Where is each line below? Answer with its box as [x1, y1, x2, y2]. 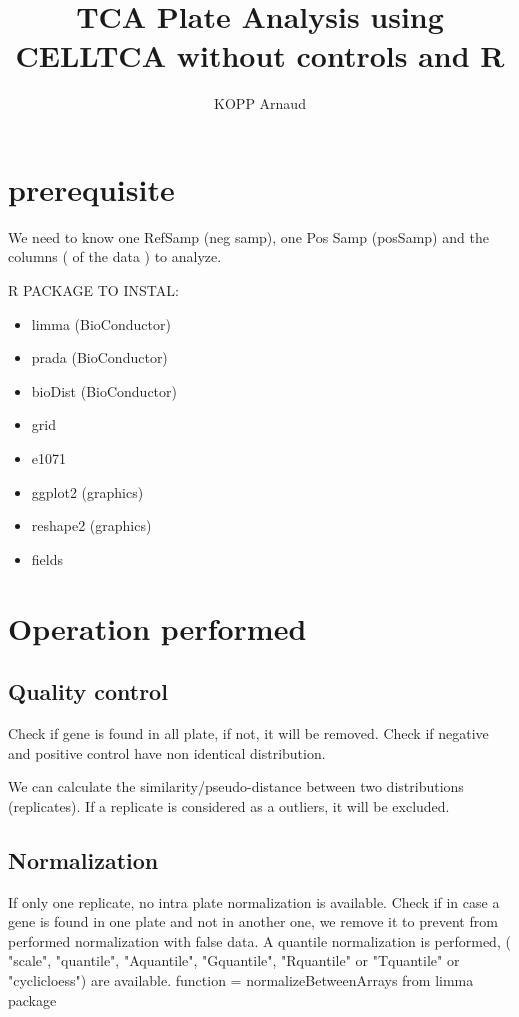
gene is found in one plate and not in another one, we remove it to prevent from [8, 911, 498, 932]
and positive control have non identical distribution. [8, 742, 326, 763]
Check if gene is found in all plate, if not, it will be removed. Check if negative [8, 722, 489, 743]
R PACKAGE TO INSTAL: [8, 280, 179, 301]
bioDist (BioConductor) [31, 380, 177, 401]
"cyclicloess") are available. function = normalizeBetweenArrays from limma [8, 969, 474, 990]
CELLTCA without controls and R [15, 35, 505, 76]
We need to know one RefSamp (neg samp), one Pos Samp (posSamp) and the [8, 226, 489, 247]
